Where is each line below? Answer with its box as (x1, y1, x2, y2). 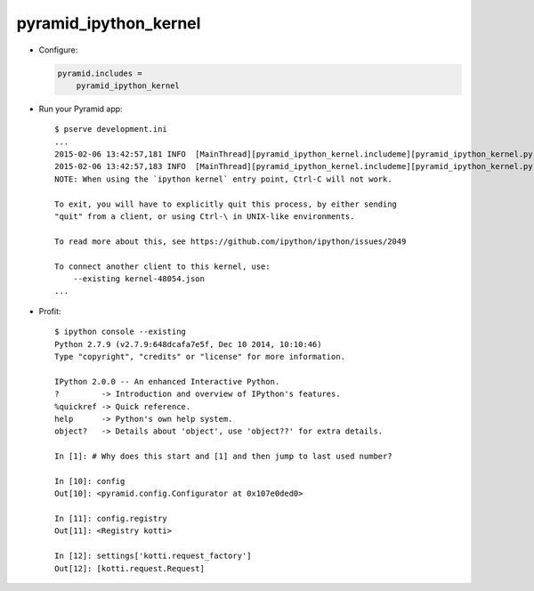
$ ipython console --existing (54, 327, 187, 337)
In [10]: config (54, 476, 125, 486)
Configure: (38, 45, 78, 55)
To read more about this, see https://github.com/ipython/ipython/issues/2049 (54, 236, 407, 247)
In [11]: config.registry (54, 514, 168, 524)
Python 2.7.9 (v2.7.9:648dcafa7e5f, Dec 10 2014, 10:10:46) (54, 339, 322, 349)
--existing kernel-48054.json (72, 273, 205, 284)
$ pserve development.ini (54, 125, 168, 134)
